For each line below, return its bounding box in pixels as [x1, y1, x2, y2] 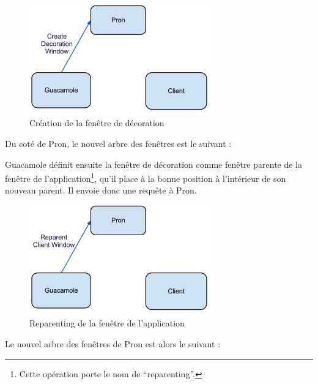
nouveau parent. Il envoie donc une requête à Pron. [5, 184, 197, 197]
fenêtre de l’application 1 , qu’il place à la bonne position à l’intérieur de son [5, 170, 286, 184]
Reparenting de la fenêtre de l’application [29, 317, 185, 329]
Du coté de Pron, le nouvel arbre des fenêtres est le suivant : [5, 137, 232, 149]
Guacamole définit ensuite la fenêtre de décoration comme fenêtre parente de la [5, 157, 303, 170]
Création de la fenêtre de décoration [29, 116, 165, 129]
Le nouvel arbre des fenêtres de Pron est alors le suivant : [5, 337, 221, 350]
